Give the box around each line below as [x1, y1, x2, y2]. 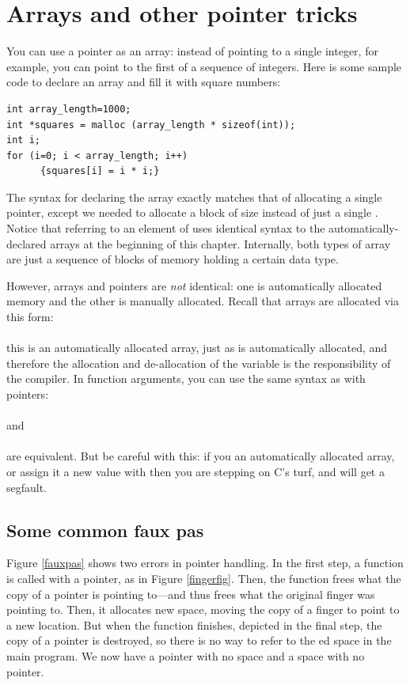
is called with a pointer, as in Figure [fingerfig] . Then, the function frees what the [6, 570, 401, 586]
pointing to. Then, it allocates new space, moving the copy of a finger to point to [6, 601, 400, 618]
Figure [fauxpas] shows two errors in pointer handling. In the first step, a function [6, 554, 404, 571]
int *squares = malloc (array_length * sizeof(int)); [6, 119, 296, 131]
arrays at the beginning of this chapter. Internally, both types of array [50, 235, 391, 252]
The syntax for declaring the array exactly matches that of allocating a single [6, 188, 382, 205]
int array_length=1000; [6, 103, 131, 115]
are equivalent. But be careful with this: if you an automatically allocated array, [6, 448, 395, 464]
